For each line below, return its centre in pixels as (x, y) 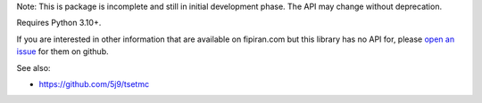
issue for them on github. (62, 51)
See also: (33, 67)
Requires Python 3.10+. (59, 23)
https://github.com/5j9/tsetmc (94, 83)
